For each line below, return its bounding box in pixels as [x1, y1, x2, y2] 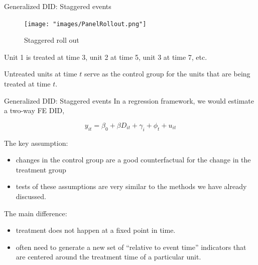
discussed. [16, 191, 46, 201]
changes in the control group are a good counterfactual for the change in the [16, 154, 251, 165]
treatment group [16, 164, 66, 174]
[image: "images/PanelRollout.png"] [24, 20, 147, 28]
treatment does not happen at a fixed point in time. [16, 225, 176, 235]
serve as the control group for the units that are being [84, 68, 250, 79]
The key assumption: [4, 137, 68, 148]
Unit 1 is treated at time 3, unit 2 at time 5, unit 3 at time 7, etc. [4, 51, 207, 62]
